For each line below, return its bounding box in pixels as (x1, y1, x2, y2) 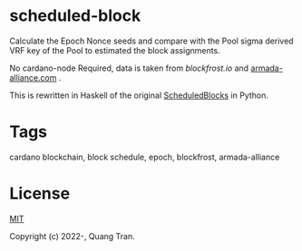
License (9, 183, 71, 204)
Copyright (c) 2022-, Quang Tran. (9, 230, 135, 241)
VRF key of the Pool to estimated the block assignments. (9, 44, 220, 55)
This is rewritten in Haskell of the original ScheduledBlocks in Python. (9, 90, 269, 101)
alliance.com (9, 72, 57, 82)
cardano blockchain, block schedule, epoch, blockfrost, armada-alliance (9, 151, 280, 162)
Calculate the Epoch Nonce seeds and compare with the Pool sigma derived (9, 35, 294, 46)
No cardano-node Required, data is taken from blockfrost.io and (9, 63, 249, 73)
